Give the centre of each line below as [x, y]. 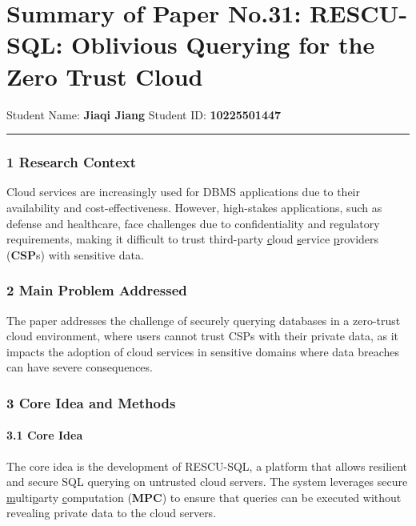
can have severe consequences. [80, 367]
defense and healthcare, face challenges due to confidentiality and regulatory [193, 223]
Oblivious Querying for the [223, 44]
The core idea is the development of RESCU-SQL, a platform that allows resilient [207, 466]
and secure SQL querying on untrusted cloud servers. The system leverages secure [207, 482]
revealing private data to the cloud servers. [112, 513]
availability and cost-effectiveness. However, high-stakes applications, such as [194, 207]
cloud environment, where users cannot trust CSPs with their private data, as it [203, 336]
